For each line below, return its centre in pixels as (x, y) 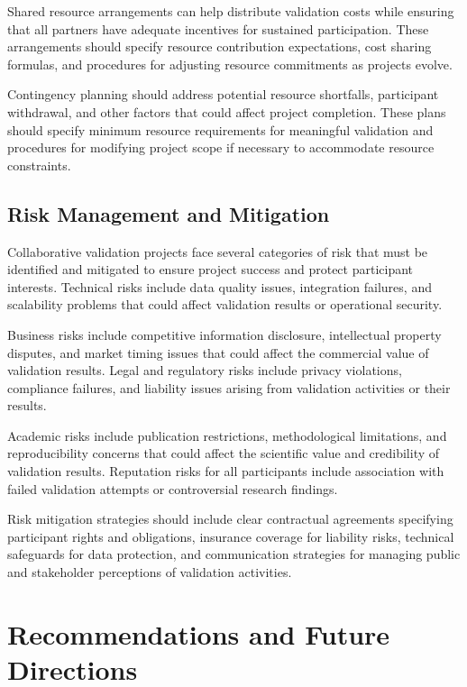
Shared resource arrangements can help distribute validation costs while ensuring (231, 11)
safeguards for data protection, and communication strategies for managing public (234, 554)
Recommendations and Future (199, 633)
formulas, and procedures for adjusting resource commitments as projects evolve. (230, 64)
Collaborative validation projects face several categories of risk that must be (218, 251)
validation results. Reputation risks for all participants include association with (226, 471)
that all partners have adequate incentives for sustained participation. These (218, 28)
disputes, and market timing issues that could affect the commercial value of (218, 352)
